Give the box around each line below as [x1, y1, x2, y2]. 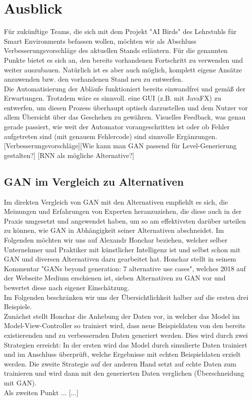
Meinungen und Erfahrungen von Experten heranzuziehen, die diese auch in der [4, 206, 242, 216]
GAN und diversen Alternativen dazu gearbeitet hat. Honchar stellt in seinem [4, 254, 236, 264]
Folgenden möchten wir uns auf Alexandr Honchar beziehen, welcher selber [4, 235, 228, 245]
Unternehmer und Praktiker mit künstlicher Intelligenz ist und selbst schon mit [4, 244, 241, 254]
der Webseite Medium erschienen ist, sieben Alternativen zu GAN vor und [4, 273, 226, 283]
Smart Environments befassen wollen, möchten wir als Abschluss [4, 35, 197, 46]
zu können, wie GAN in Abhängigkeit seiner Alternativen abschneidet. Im [4, 225, 224, 235]
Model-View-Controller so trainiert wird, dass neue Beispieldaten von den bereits [4, 320, 246, 331]
